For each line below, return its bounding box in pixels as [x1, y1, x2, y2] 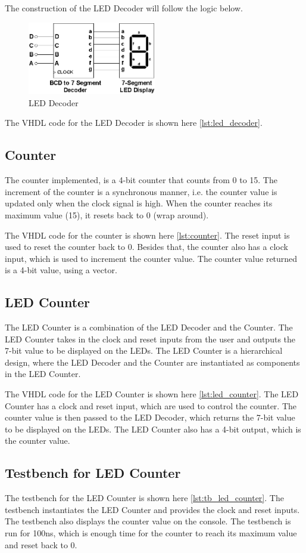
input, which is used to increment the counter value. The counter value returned [5, 252, 298, 264]
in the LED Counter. [5, 367, 81, 380]
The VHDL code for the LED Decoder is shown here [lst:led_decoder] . [5, 116, 263, 129]
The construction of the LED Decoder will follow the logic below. [5, 2, 243, 14]
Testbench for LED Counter [5, 464, 181, 482]
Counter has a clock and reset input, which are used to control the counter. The [5, 399, 297, 412]
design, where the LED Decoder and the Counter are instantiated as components [5, 356, 300, 368]
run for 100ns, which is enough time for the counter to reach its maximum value [5, 527, 297, 539]
